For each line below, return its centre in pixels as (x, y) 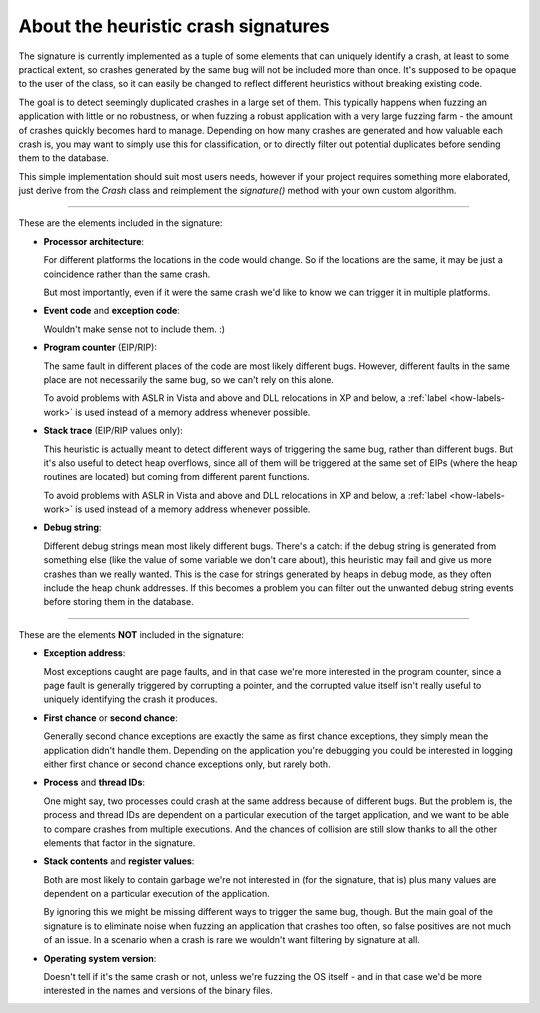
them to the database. (64, 158)
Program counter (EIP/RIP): (100, 347)
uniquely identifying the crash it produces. (130, 699)
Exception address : (84, 653)
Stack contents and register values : (119, 861)
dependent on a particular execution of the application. (156, 894)
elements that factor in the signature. (119, 842)
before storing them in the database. (118, 602)
